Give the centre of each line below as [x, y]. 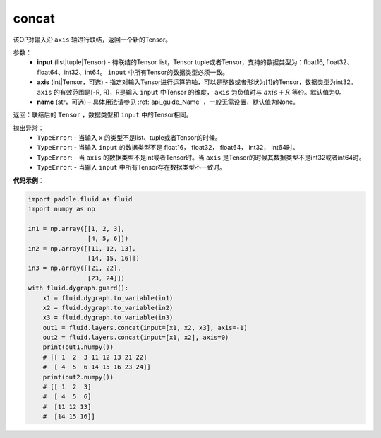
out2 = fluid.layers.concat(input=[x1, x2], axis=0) [136, 338]
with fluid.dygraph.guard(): [78, 288]
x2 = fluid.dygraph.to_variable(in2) [108, 308]
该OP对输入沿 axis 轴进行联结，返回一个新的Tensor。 [92, 40]
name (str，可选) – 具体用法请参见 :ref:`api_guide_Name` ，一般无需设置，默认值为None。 [168, 102]
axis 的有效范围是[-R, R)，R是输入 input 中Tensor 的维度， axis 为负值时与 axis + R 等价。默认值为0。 [191, 92]
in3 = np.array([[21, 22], [74, 268]
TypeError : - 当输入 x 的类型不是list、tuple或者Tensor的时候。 [129, 138]
